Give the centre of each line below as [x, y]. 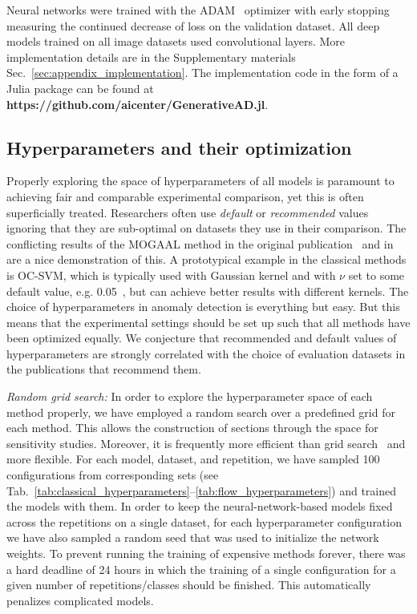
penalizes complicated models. [80, 600]
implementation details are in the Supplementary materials [151, 57]
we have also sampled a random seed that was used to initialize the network [193, 537]
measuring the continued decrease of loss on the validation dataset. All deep [193, 25]
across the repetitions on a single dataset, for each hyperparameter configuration [204, 521]
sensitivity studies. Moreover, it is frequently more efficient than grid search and [206, 443]
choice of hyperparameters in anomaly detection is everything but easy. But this [203, 307]
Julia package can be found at [80, 88]
